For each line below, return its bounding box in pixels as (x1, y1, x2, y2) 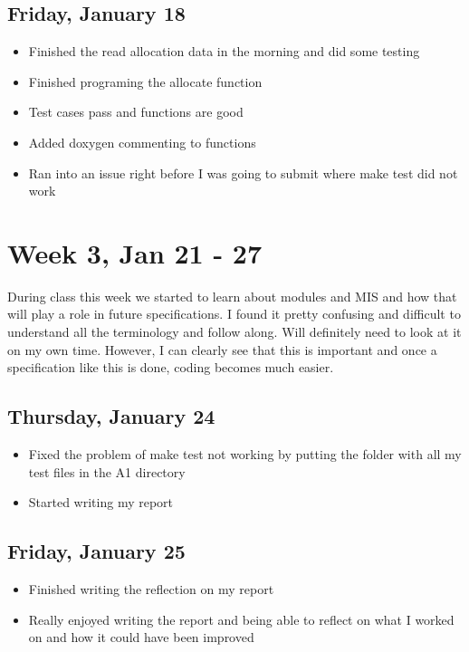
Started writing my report (28, 493, 174, 512)
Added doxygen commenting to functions (28, 132, 256, 151)
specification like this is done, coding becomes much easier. (7, 358, 334, 377)
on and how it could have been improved (28, 628, 254, 647)
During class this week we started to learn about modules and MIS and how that (7, 286, 457, 305)
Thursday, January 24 (7, 402, 215, 430)
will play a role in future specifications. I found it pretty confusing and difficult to (7, 304, 461, 323)
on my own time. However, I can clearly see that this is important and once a (7, 340, 437, 359)
